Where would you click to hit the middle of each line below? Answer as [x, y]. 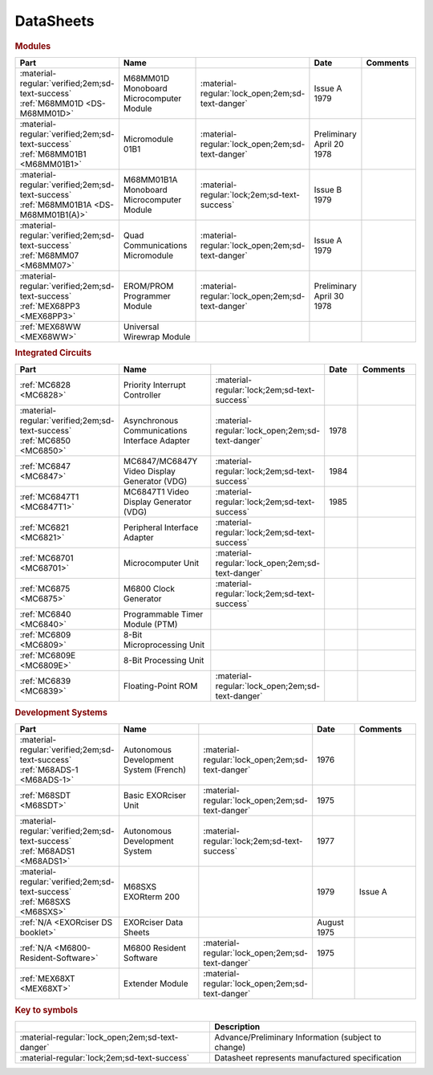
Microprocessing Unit [164, 645]
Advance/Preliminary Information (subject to [298, 1037]
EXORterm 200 [152, 897]
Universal [141, 327]
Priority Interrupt [154, 385]
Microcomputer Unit [161, 564]
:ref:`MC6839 [45, 681]
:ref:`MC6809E [48, 656]
